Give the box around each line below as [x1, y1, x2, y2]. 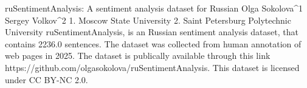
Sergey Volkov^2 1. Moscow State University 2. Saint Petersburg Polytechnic [5, 13, 291, 26]
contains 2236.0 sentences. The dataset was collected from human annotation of [5, 37, 302, 50]
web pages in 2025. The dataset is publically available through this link [5, 49, 271, 62]
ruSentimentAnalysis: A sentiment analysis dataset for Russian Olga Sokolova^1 [5, 2, 303, 14]
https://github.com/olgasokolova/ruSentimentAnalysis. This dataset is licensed [5, 61, 300, 73]
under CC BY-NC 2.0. [5, 73, 88, 86]
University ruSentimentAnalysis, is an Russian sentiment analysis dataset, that [5, 25, 298, 38]
